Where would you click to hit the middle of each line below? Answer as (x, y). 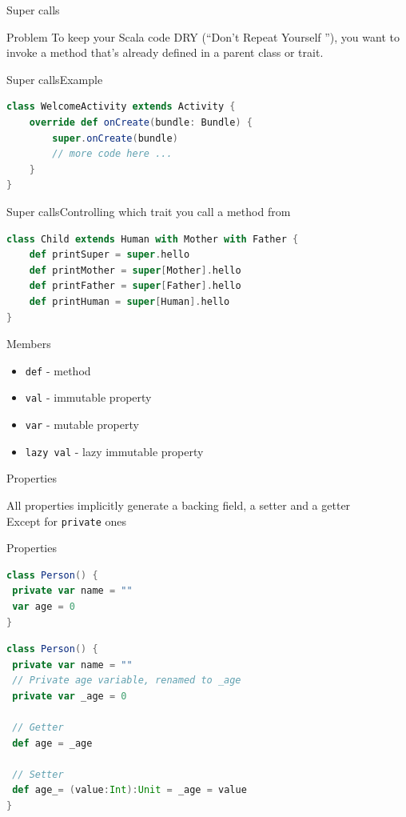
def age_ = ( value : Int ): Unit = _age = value (129, 790)
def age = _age (52, 743)
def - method (58, 370)
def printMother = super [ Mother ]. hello (135, 270)
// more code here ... (112, 154)
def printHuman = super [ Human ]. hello (129, 301)
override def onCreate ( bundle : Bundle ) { (141, 122)
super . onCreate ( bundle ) (115, 138)
